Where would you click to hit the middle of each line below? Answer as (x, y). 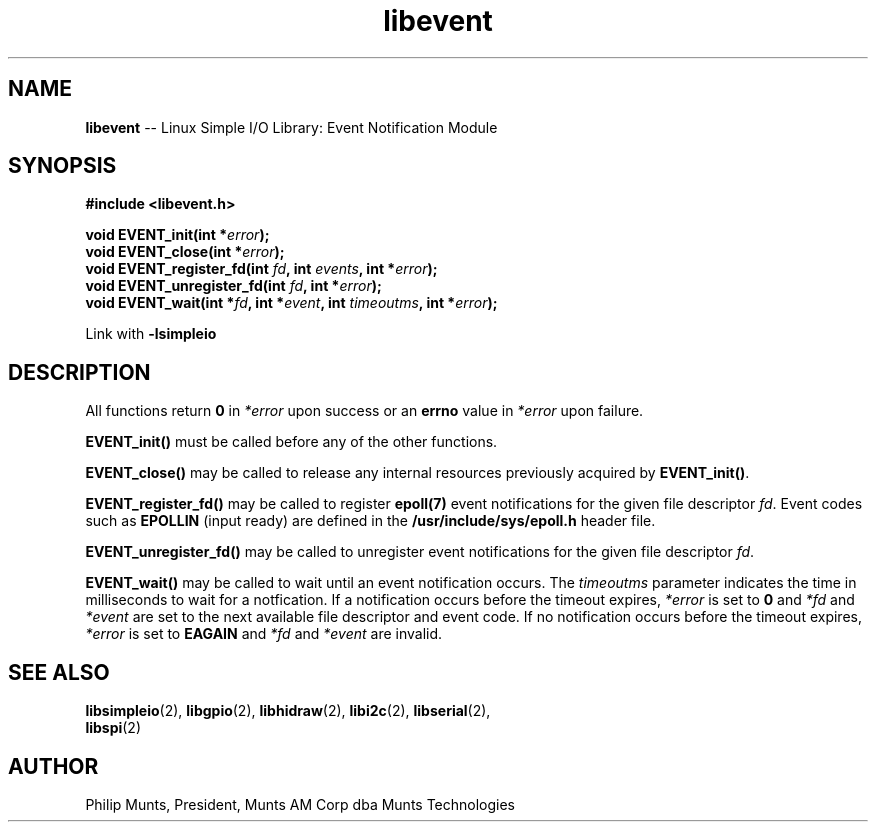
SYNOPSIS (62, 166)
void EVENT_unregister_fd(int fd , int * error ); (233, 286)
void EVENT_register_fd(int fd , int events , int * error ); (261, 269)
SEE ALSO (59, 672)
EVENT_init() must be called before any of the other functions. (291, 442)
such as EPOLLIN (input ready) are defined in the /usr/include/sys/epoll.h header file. (370, 521)
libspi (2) (113, 728)
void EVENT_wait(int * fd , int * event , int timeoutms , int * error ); (291, 303)
